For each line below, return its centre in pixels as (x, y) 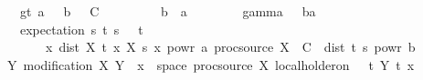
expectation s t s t (81, 29)
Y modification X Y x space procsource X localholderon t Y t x (211, 64)
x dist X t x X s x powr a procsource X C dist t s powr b (230, 47)
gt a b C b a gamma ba (168, 11)
